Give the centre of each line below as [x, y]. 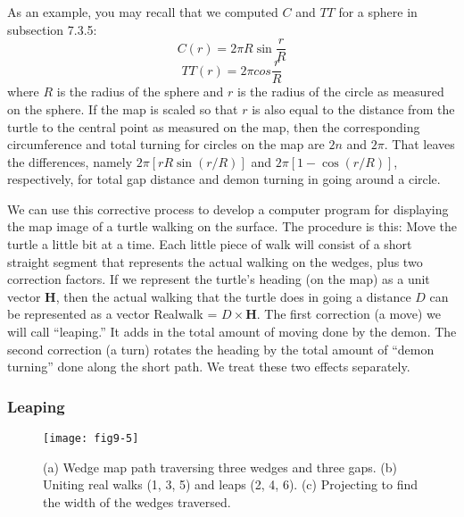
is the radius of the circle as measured [341, 92]
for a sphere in [378, 12]
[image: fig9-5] [91, 439]
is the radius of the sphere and [140, 92]
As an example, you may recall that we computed [143, 12]
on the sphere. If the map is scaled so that [123, 108]
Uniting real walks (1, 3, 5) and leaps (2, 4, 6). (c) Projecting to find [231, 484]
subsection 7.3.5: [52, 29]
